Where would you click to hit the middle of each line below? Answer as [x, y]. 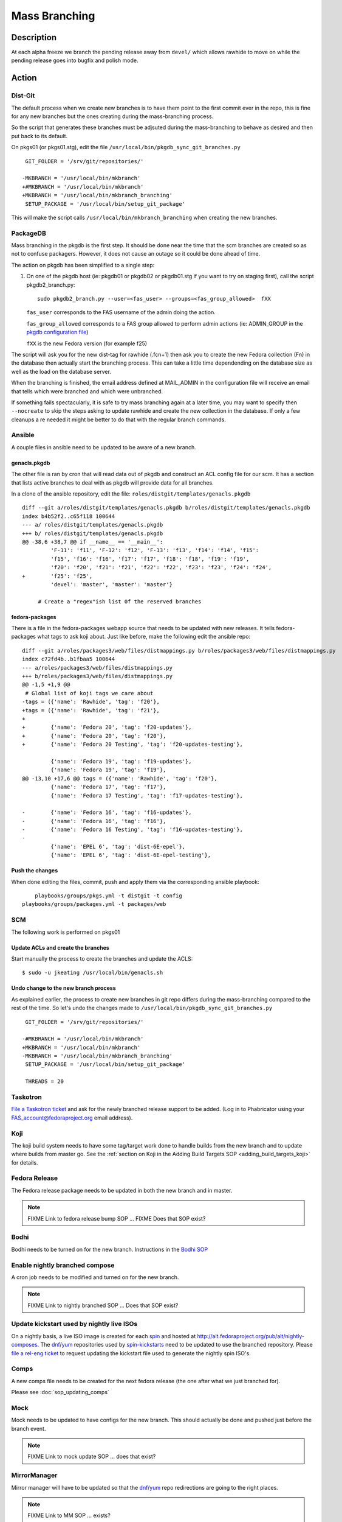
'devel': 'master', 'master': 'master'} [112, 584]
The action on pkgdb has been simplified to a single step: [83, 265]
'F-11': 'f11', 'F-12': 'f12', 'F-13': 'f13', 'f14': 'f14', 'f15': [155, 550]
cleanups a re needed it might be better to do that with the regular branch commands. [118, 419]
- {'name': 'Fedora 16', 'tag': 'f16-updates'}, [107, 812]
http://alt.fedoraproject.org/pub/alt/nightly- [251, 1336]
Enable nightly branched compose [63, 1265]
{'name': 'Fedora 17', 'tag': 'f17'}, [108, 787]
